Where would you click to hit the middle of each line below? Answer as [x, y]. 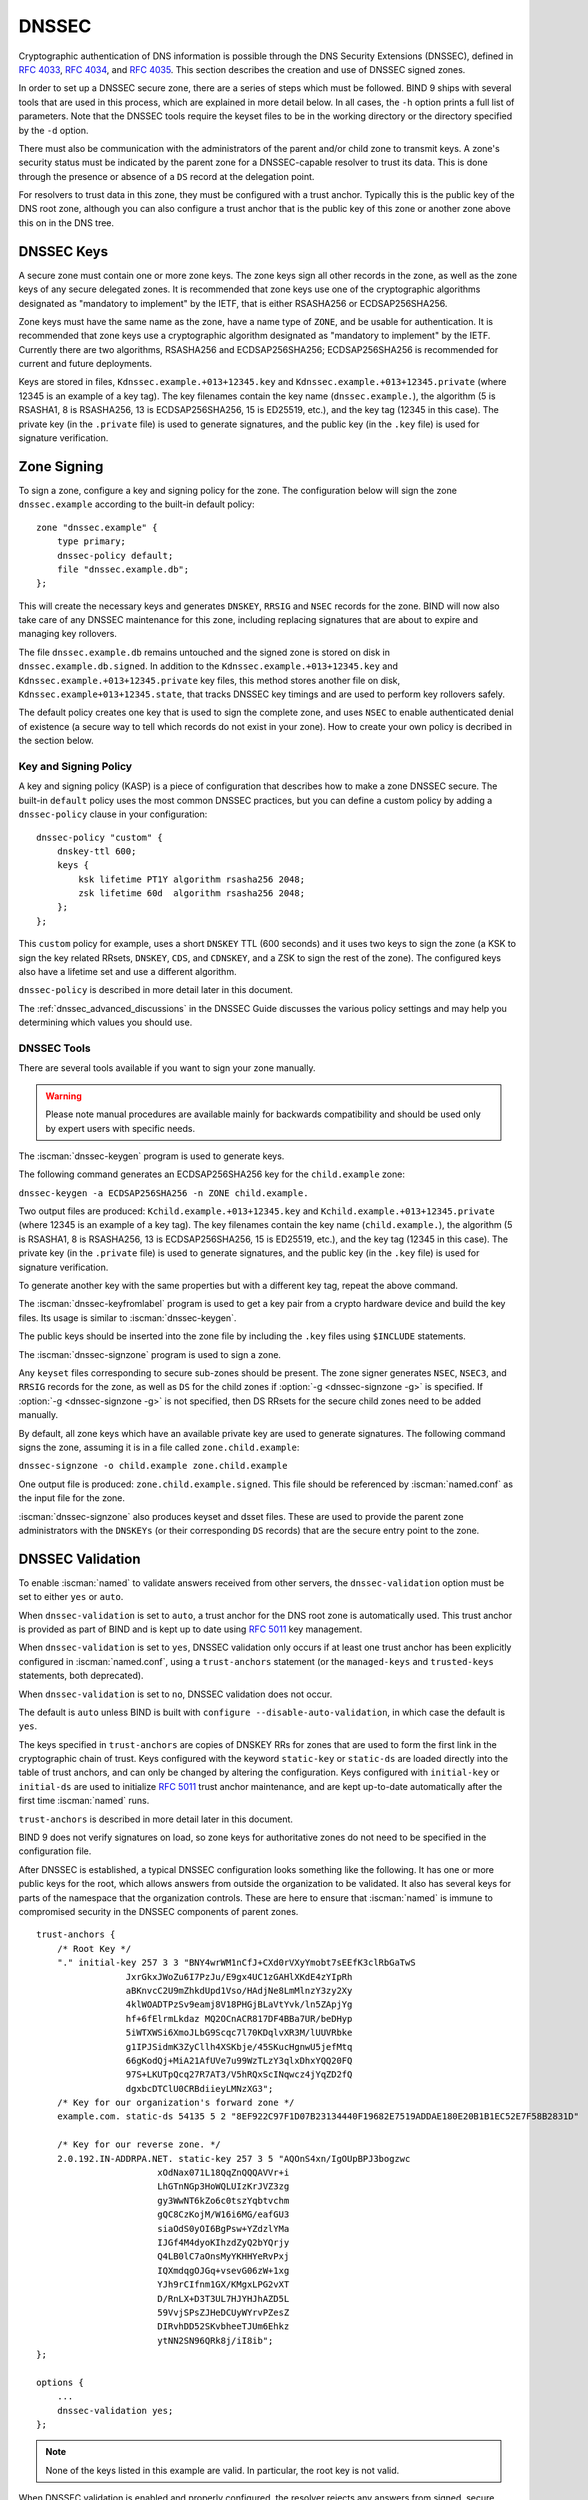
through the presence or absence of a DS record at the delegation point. [166, 176]
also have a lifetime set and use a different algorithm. [127, 972]
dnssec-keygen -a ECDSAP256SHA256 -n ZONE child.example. [163, 1193]
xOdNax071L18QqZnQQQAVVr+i [223, 2173]
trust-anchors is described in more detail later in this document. [156, 1819]
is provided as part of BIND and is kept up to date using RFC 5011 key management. [190, 1629]
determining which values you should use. [105, 1022]
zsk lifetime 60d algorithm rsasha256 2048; [191, 893]
